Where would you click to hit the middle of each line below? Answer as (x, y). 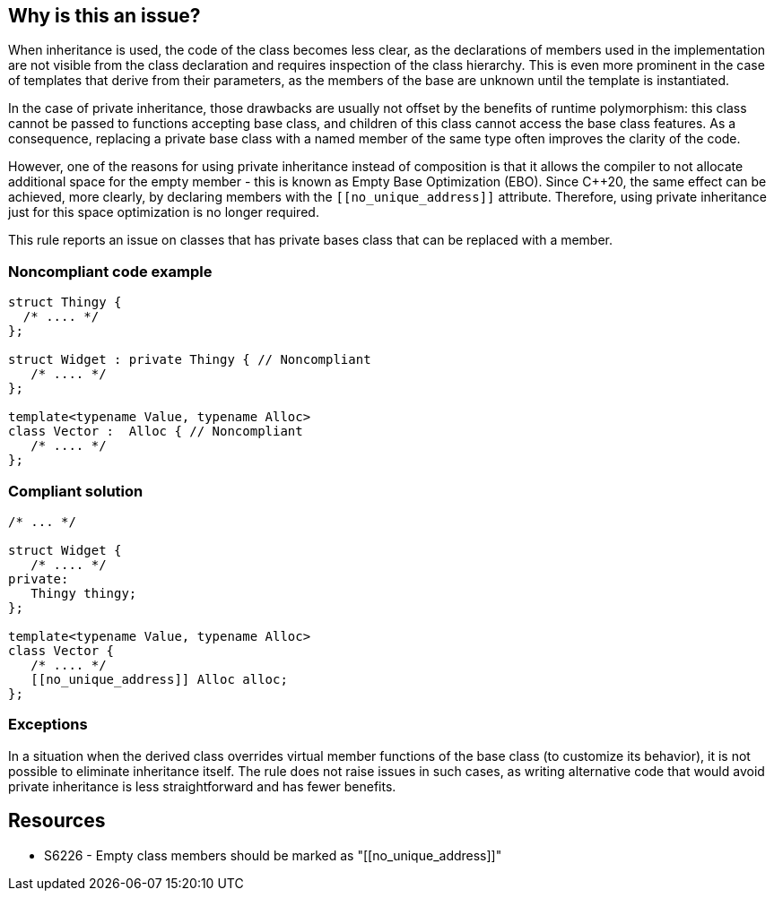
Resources (57, 821)
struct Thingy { (65, 302)
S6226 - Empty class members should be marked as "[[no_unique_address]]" (273, 855)
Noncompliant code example (110, 271)
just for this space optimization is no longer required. (164, 212)
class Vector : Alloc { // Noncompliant (156, 432)
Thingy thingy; (84, 593)
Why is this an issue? (104, 16)
